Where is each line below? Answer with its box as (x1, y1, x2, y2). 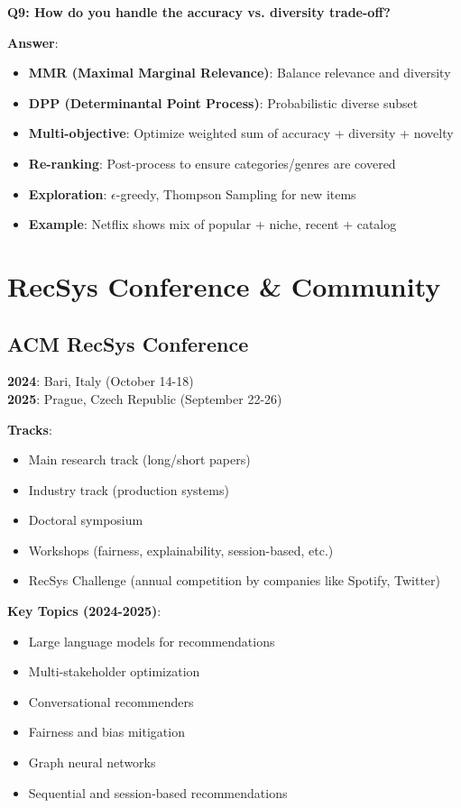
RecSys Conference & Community (7, 267, 441, 304)
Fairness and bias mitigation (28, 722, 185, 741)
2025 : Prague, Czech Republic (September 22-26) (7, 389, 282, 408)
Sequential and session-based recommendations (28, 783, 288, 802)
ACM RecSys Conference (7, 329, 249, 357)
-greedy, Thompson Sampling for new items (115, 184, 356, 203)
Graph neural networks (28, 753, 156, 772)
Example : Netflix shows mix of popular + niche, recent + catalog (28, 215, 397, 234)
